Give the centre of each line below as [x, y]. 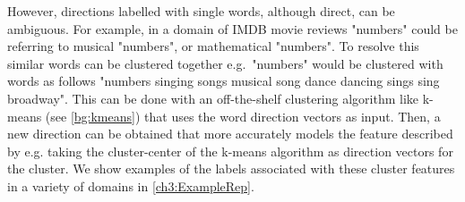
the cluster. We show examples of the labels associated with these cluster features [231, 168]
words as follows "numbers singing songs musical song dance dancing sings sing [224, 81]
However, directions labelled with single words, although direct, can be [201, 11]
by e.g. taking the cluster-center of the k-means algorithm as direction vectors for [230, 151]
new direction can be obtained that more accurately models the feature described [230, 134]
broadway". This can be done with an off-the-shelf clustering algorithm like [213, 98]
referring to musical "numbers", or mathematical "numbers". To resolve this [213, 46]
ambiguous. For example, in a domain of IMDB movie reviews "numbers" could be [232, 28]
